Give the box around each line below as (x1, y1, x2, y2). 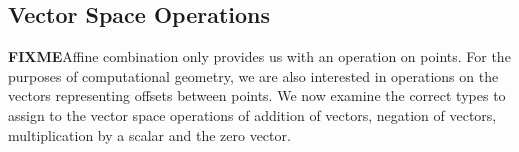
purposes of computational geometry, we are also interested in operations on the (8, 65, 499, 86)
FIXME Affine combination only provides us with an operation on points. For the (8, 46, 511, 67)
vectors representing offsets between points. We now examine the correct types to (8, 85, 506, 106)
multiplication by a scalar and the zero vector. (8, 124, 291, 145)
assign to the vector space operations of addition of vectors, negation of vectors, (8, 104, 497, 125)
